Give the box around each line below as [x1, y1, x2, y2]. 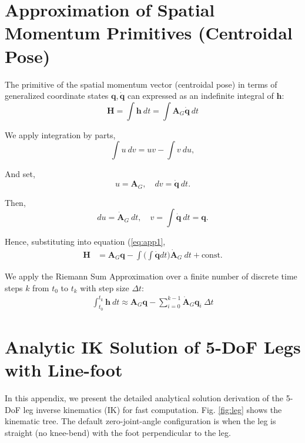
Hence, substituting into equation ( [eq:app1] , [5, 235, 166, 248]
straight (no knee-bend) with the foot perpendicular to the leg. [5, 427, 231, 438]
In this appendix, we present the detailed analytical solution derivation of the [5, 392, 284, 404]
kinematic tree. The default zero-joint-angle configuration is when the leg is [5, 415, 276, 427]
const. [201, 251, 223, 259]
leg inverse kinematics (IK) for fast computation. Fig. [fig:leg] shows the [23, 403, 282, 415]
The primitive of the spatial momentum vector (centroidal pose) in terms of [5, 78, 277, 90]
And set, [5, 168, 35, 180]
